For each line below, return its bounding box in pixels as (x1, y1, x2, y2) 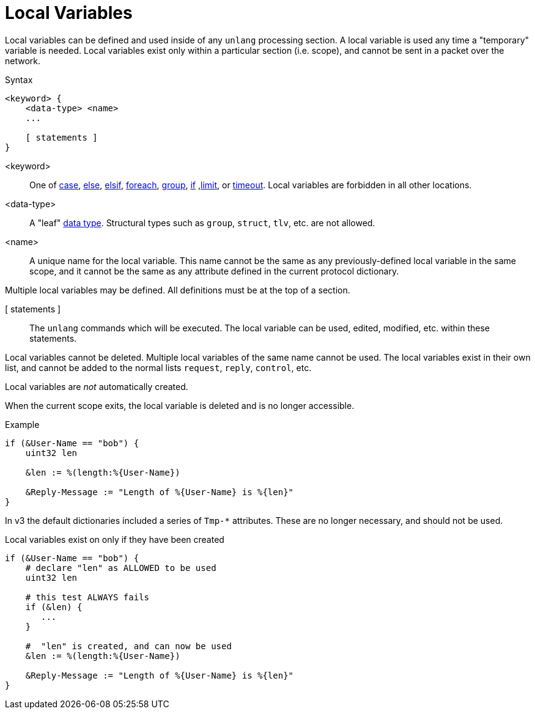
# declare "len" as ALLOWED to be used (25, 562, 216, 573)
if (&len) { (25, 602, 83, 612)
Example (5, 419, 40, 430)
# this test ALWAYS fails (25, 592, 150, 602)
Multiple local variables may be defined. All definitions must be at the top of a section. (5, 284, 350, 295)
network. (5, 55, 41, 66)
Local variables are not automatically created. (5, 381, 188, 392)
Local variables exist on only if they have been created (5, 534, 224, 545)
